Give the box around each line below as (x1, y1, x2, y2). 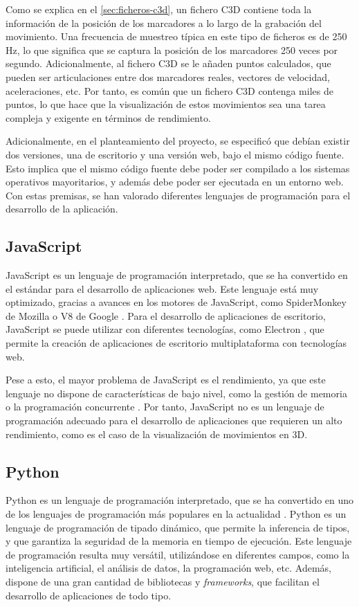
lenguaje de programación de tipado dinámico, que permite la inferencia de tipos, (6, 520, 350, 534)
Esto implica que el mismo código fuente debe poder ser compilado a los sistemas (6, 161, 350, 175)
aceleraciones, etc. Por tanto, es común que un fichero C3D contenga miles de (6, 83, 333, 98)
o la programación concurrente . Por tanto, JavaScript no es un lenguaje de (6, 399, 324, 414)
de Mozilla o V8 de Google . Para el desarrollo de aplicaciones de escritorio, (6, 308, 326, 323)
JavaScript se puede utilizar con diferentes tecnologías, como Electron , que (6, 322, 324, 336)
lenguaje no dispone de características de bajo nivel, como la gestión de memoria (6, 386, 347, 400)
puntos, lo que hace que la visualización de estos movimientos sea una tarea (6, 97, 326, 111)
